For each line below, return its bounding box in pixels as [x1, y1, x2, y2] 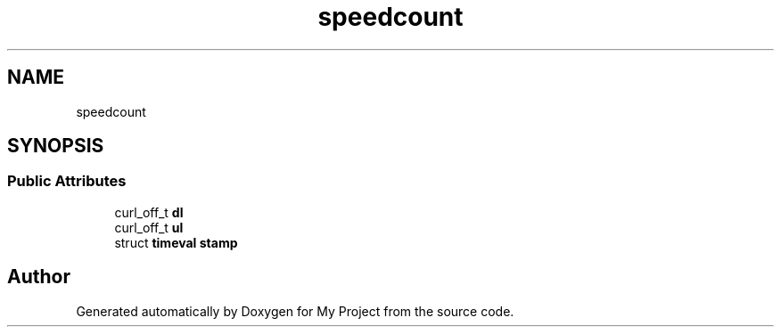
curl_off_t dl [114, 204, 184, 220]
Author [7, 265, 70, 289]
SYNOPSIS [7, 134, 104, 158]
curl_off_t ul [114, 219, 184, 235]
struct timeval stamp [114, 234, 238, 250]
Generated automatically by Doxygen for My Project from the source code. [76, 303, 514, 319]
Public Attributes [7, 172, 127, 191]
